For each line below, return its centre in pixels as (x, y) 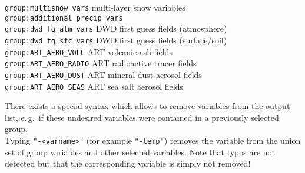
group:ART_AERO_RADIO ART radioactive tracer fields (101, 63)
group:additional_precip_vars (64, 18)
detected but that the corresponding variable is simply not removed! (128, 163)
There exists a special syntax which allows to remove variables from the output (147, 106)
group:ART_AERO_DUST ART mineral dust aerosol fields (103, 74)
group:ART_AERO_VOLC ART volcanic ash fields (89, 51)
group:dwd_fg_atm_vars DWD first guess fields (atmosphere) (116, 28)
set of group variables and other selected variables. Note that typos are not (140, 152)
